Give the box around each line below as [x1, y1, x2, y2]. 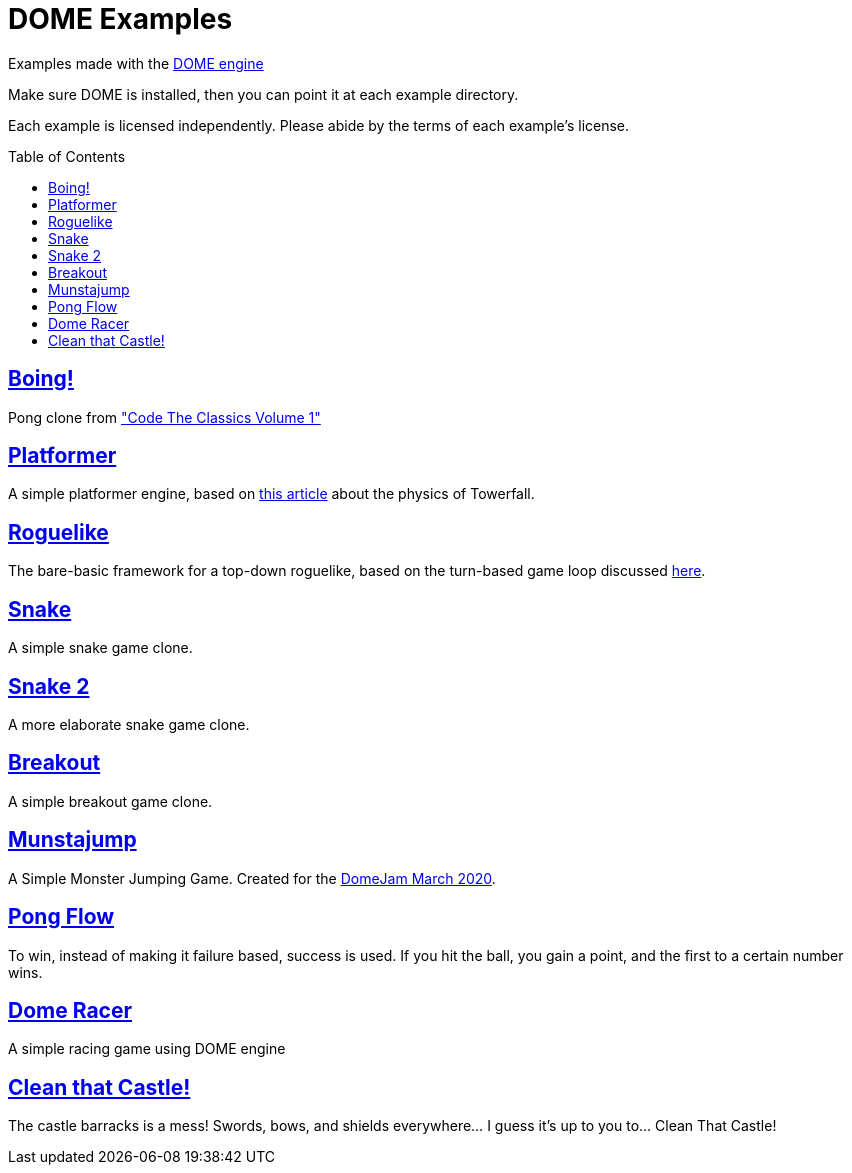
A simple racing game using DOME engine [8, 1040, 286, 1058]
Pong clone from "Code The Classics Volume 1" [8, 408, 321, 426]
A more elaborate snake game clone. [8, 715, 250, 733]
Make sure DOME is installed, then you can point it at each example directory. [8, 85, 519, 103]
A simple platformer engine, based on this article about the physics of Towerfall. [8, 485, 535, 503]
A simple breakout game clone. [8, 792, 213, 810]
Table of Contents [8, 147, 126, 165]
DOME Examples [8, 2, 233, 36]
